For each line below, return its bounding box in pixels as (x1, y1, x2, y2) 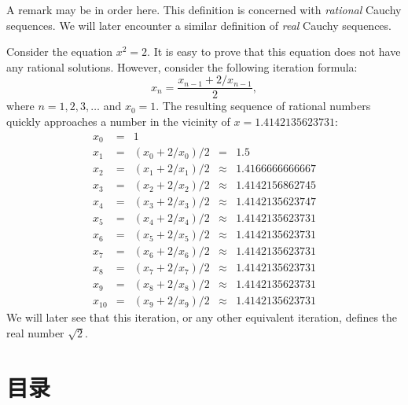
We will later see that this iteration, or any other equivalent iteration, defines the (6, 309, 398, 326)
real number (6, 325, 64, 341)
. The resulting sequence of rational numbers (156, 98, 371, 114)
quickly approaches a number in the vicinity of (6, 113, 230, 130)
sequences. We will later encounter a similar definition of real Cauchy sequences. (6, 17, 391, 33)
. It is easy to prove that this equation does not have (147, 43, 401, 60)
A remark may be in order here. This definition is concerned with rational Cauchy (6, 2, 402, 17)
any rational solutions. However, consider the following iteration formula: (6, 58, 358, 75)
